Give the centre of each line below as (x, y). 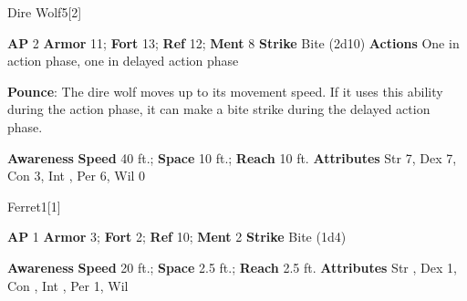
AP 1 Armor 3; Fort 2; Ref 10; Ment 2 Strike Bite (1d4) (177, 237)
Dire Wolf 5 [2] (45, 12)
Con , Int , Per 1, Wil (68, 285)
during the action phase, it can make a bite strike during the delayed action (219, 109)
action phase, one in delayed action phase (123, 61)
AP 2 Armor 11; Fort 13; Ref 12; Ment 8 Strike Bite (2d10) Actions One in (233, 42)
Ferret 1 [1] (34, 206)
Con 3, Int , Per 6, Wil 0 (77, 176)
